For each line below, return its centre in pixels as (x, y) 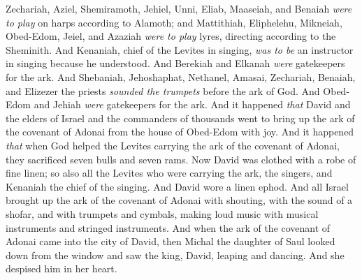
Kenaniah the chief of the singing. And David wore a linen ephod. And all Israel (177, 186)
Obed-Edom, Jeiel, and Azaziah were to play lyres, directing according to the (171, 36)
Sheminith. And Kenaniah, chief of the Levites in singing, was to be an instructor (180, 49)
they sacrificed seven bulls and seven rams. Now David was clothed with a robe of (181, 159)
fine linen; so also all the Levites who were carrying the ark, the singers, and (169, 173)
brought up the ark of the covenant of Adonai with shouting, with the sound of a (179, 200)
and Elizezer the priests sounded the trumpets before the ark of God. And (163, 90)
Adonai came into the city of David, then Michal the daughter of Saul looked (171, 241)
